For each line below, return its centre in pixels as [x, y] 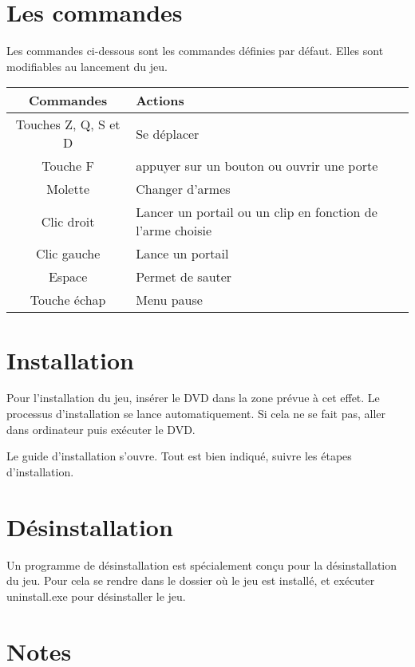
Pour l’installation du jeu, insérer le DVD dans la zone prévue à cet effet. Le [193, 398]
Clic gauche [68, 254]
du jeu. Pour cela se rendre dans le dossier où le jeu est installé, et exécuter [191, 580]
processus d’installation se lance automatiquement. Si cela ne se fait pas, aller [196, 414]
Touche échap [68, 300]
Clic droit [68, 221]
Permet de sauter [184, 277]
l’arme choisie [174, 231]
